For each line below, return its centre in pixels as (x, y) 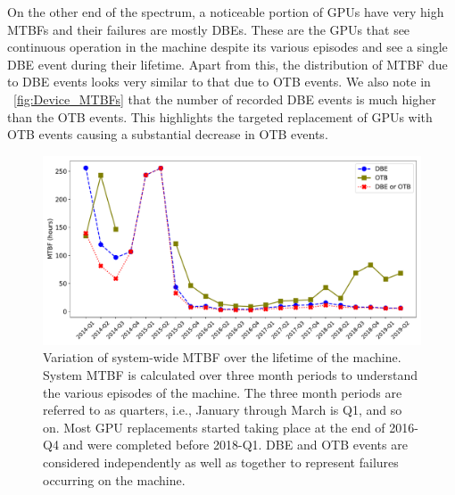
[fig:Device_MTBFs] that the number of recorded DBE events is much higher (225, 99)
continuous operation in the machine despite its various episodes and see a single (227, 47)
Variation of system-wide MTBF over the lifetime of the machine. (222, 357)
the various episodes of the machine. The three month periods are (223, 392)
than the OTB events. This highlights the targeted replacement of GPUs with (220, 116)
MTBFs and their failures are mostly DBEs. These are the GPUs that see (209, 29)
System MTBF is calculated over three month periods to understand (231, 374)
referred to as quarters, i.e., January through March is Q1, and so (223, 410)
